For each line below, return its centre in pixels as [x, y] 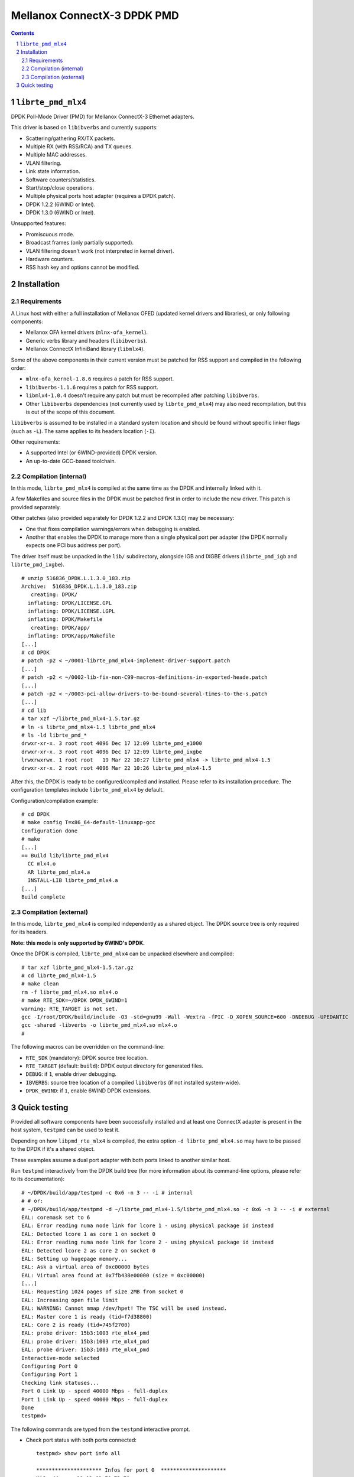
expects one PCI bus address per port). [74, 545]
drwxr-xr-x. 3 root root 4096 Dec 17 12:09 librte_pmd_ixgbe [112, 751]
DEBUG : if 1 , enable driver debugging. [71, 1074]
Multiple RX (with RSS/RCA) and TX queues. [79, 146]
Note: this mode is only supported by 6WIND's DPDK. [78, 943]
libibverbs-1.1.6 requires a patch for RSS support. [92, 387]
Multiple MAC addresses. [56, 155]
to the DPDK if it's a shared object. [53, 1149]
